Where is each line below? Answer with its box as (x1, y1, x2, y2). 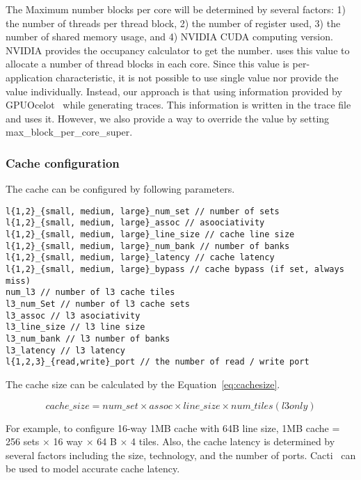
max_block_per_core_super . (6, 125, 133, 139)
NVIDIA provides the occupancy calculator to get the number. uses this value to (6, 42, 350, 57)
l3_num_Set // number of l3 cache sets (6, 299, 190, 309)
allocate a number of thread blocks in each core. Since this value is (6, 56, 289, 71)
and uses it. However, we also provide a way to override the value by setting (6, 111, 330, 125)
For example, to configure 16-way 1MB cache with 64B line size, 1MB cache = (6, 420, 340, 435)
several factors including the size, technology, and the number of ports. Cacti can (6, 447, 356, 462)
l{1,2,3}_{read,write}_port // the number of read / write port (6, 357, 310, 367)
